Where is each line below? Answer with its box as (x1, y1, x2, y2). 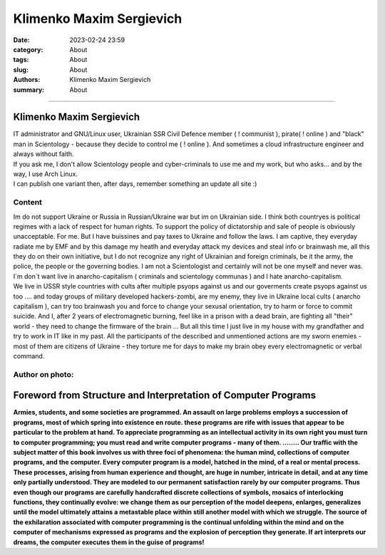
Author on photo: (13, 369, 74, 379)
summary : (13, 85, 45, 94)
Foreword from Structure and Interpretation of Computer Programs (13, 389, 317, 402)
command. (13, 351, 45, 360)
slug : (13, 65, 29, 74)
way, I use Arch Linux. (13, 170, 78, 178)
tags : (13, 56, 29, 64)
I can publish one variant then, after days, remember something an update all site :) (13, 180, 257, 188)
